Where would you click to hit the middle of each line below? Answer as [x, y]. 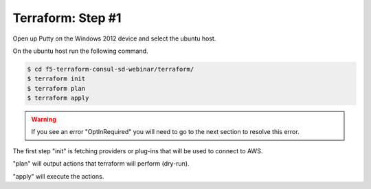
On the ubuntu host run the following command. [80, 51]
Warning [44, 120]
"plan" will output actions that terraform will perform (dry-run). [101, 164]
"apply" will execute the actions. [58, 176]
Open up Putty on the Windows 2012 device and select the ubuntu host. [114, 38]
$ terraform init [56, 79]
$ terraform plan [56, 88]
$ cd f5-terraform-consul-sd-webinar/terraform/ [111, 69]
